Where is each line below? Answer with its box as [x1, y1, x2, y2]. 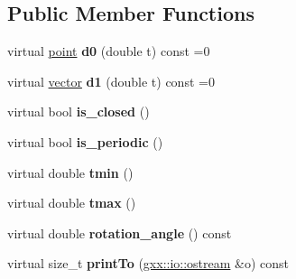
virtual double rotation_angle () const [7, 223, 232, 242]
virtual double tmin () [7, 163, 134, 181]
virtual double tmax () [7, 193, 136, 212]
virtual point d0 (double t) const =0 [7, 42, 210, 60]
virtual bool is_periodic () [7, 132, 163, 151]
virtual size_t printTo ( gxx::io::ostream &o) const [7, 254, 290, 273]
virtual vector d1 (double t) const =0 [7, 71, 215, 90]
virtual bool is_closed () [7, 102, 150, 121]
